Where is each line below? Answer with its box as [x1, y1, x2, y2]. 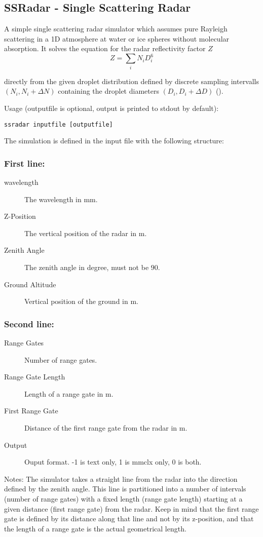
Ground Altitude [4, 279, 56, 289]
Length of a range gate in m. [24, 388, 114, 399]
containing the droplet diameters [58, 86, 159, 96]
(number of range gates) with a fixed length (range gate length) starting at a [4, 493, 243, 504]
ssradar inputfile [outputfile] [4, 121, 113, 128]
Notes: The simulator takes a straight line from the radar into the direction [4, 473, 238, 484]
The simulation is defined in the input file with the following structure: [4, 135, 224, 146]
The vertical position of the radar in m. [24, 227, 147, 238]
